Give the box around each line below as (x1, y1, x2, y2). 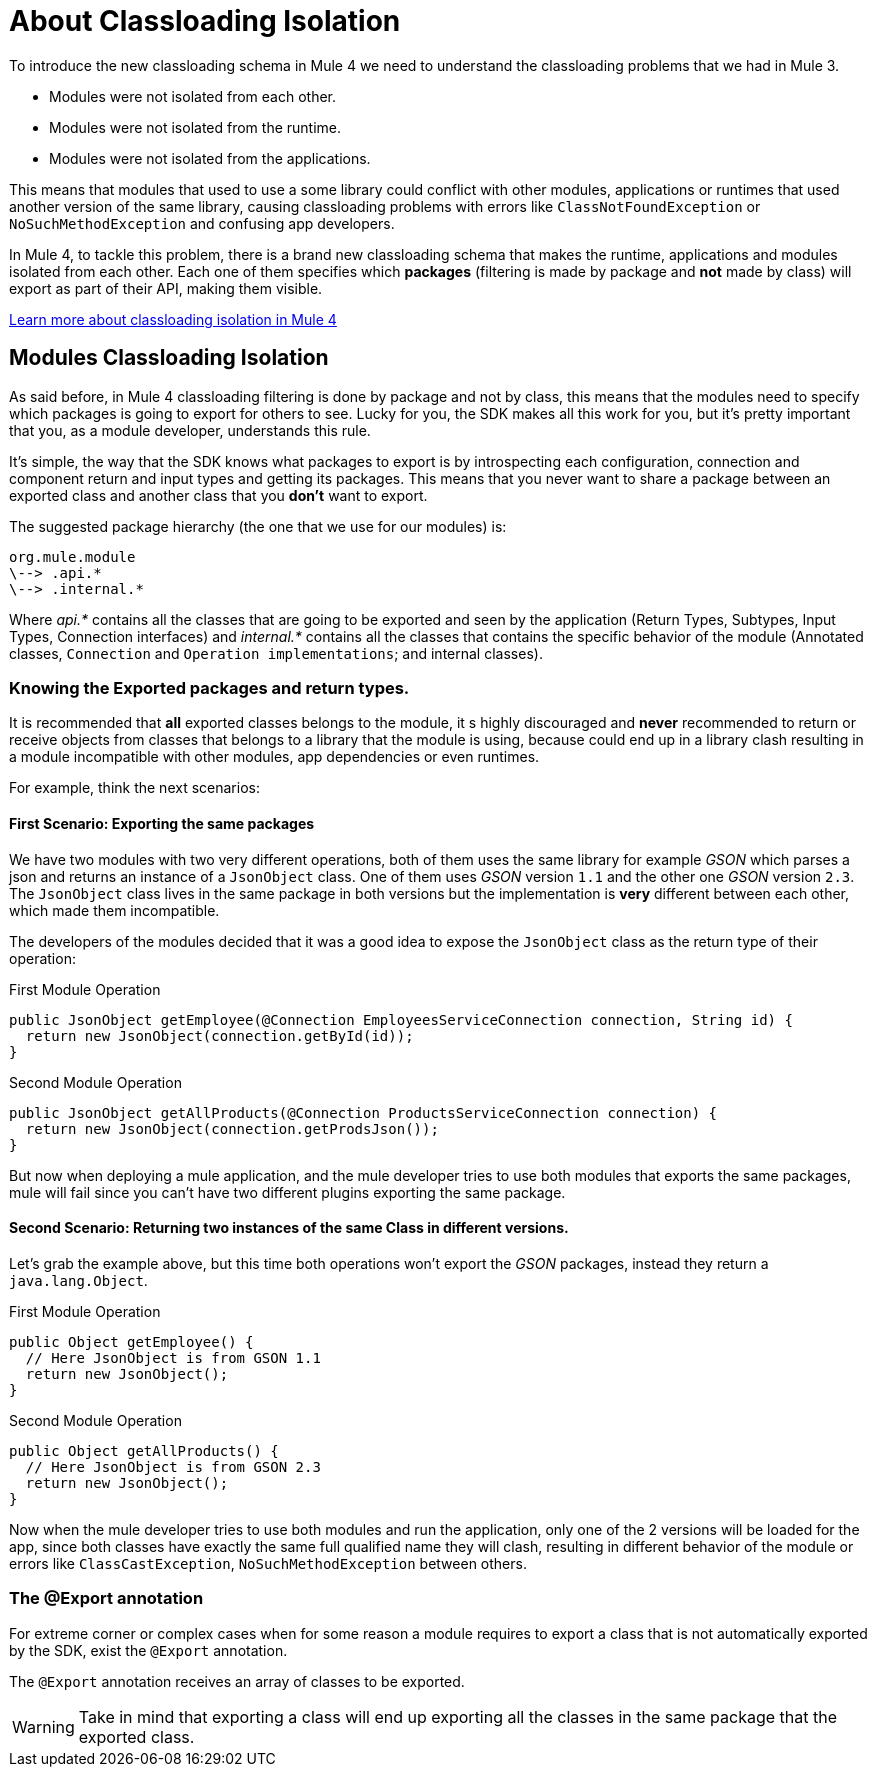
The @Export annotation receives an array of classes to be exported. (9, 1672, 465, 1690)
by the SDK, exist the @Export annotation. (9, 1641, 288, 1659)
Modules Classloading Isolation (9, 345, 329, 371)
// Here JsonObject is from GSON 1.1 (25, 1349, 321, 1366)
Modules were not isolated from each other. (49, 87, 337, 105)
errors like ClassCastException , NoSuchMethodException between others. (9, 1554, 527, 1572)
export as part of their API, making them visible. (9, 279, 323, 297)
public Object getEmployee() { (9, 1333, 254, 1350)
